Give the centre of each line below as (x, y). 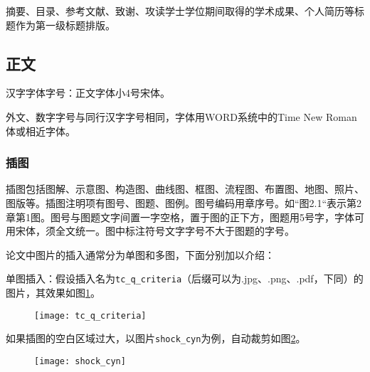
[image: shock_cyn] (80, 361)
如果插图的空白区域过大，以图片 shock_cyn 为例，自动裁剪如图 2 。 (156, 338)
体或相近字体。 (41, 131)
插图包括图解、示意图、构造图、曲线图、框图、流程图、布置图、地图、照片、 (185, 189)
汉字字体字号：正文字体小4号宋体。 (88, 93)
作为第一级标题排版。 (65, 25)
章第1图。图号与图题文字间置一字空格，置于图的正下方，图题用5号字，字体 (180, 217)
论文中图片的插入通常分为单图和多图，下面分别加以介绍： (140, 254)
